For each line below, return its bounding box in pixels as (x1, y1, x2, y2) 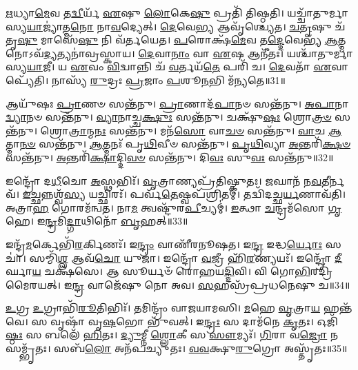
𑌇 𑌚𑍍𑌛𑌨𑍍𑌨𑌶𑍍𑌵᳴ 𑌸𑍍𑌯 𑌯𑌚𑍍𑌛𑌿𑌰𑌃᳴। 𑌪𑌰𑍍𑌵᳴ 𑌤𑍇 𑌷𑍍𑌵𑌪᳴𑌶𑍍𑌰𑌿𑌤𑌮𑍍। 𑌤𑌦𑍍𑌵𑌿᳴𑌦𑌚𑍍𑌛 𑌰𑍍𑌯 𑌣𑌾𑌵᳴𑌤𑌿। (22, 187, 346, 201)
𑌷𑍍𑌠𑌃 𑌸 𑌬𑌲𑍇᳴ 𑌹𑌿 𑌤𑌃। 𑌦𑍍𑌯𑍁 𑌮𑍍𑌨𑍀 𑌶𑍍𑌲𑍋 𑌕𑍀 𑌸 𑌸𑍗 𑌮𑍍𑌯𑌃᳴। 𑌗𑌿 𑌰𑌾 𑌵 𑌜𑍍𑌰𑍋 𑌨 (6, 327, 339, 342)
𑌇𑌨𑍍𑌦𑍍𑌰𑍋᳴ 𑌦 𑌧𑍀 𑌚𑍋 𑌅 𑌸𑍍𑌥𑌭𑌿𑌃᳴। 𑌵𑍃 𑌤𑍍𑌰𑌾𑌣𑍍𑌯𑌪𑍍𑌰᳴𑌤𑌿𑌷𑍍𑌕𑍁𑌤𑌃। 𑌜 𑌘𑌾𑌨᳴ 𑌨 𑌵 (6, 173, 321, 187)
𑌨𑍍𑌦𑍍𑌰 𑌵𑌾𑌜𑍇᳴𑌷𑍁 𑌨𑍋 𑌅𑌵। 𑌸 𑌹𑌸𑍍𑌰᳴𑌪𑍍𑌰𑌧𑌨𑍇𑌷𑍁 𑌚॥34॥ (72, 277, 350, 291)
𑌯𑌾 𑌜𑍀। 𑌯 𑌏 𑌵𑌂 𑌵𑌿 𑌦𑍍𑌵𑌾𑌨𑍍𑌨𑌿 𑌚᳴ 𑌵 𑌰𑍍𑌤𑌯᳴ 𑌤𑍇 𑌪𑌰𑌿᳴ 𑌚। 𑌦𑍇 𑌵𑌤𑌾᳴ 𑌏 (27, 59, 332, 74)
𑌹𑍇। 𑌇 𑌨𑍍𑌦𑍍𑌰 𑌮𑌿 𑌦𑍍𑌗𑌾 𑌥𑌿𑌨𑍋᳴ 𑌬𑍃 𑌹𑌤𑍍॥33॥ (6, 214, 188, 228)
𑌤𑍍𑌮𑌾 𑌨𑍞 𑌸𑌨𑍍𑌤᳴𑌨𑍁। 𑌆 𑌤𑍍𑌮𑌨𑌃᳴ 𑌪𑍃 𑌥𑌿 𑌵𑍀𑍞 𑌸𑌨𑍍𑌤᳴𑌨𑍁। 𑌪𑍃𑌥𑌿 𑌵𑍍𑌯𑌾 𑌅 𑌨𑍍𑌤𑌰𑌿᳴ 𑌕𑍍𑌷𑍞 (6, 136, 350, 151)
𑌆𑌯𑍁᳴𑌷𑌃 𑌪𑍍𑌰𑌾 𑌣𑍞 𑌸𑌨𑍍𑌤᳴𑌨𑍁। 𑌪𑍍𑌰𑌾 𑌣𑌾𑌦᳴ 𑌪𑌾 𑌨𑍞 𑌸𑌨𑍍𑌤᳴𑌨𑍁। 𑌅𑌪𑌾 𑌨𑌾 (6, 96, 349, 110)
